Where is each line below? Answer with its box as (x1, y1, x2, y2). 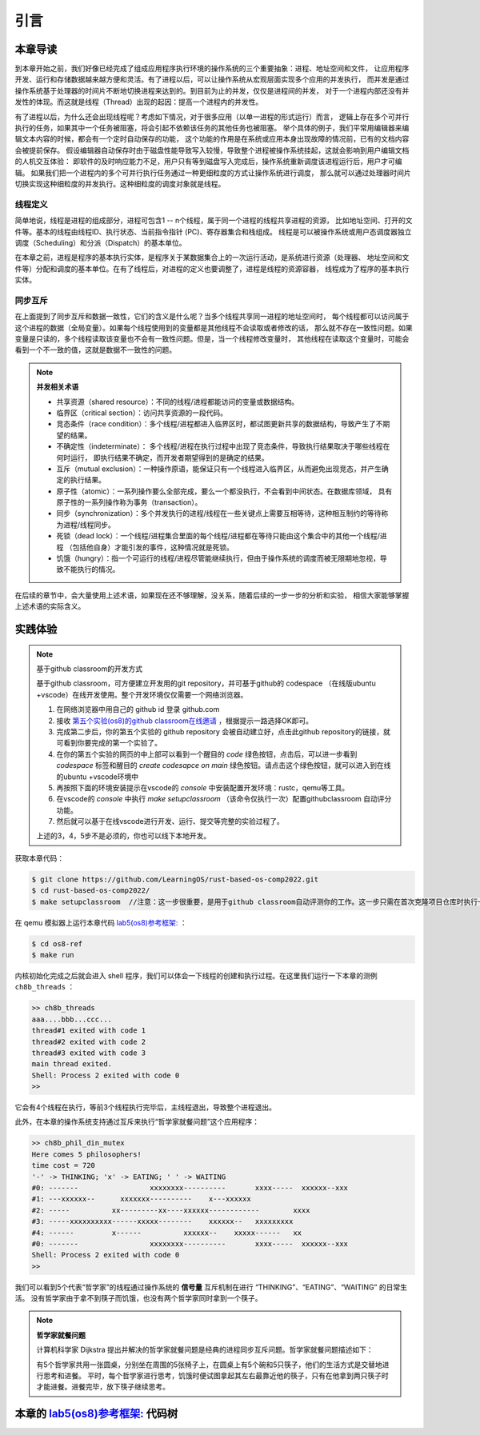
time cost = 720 (31, 1161, 96, 1170)
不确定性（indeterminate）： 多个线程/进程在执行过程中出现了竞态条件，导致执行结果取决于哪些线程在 (56, 442, 390, 451)
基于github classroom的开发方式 (36, 664, 143, 674)
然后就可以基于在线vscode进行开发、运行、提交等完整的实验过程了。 (56, 817, 284, 826)
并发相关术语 (36, 382, 79, 392)
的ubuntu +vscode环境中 (56, 772, 139, 781)
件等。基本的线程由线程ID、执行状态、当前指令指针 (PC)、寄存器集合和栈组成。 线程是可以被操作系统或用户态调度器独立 (14, 226, 412, 236)
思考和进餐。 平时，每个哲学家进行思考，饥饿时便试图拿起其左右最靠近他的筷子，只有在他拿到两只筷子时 (42, 1371, 389, 1381)
